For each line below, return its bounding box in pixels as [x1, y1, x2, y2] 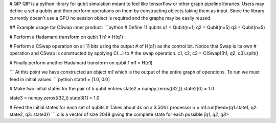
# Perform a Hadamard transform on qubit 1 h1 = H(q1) [9, 34, 124, 40]
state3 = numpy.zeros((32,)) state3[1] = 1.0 [9, 95, 100, 101]
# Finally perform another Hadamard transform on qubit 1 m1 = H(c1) [9, 59, 153, 66]
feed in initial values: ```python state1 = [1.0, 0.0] [9, 76, 110, 82]
